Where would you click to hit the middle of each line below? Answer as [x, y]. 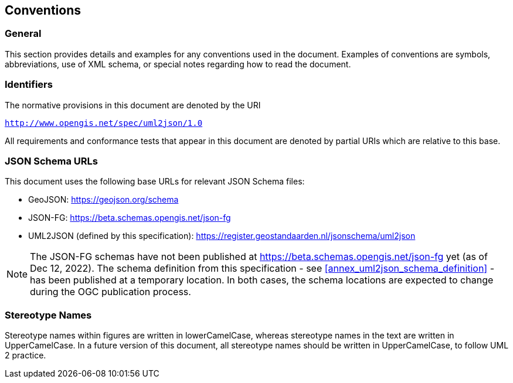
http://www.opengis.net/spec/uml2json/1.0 [104, 123]
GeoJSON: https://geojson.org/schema [103, 200]
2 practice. [26, 355]
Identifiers [29, 85]
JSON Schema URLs [51, 161]
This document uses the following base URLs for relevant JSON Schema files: [155, 182]
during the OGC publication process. [111, 292]
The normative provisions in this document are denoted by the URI [133, 105]
